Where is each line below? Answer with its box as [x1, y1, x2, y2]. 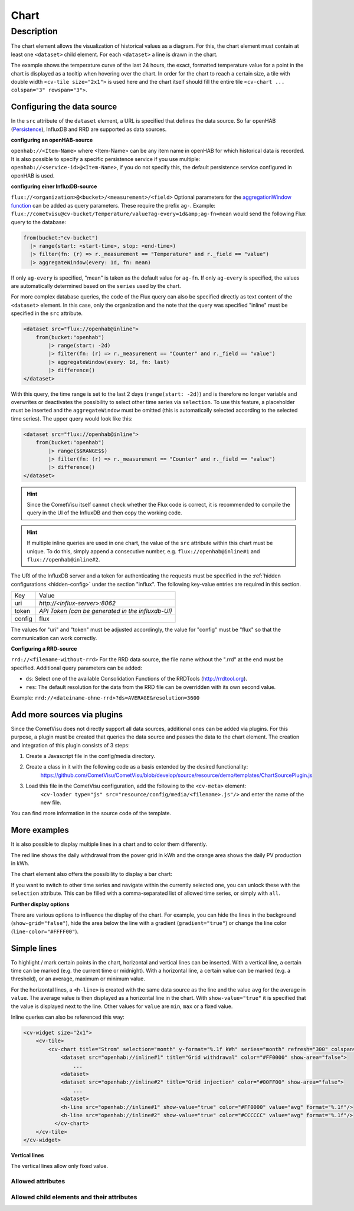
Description [11, 26, 58, 37]
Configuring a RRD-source [11, 645, 77, 652]
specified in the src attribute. [11, 310, 83, 317]
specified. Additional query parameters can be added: [11, 664, 143, 671]
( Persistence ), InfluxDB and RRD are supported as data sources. [11, 126, 167, 133]
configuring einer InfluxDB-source [11, 183, 97, 190]
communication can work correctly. [11, 634, 97, 641]
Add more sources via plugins [11, 710, 123, 720]
